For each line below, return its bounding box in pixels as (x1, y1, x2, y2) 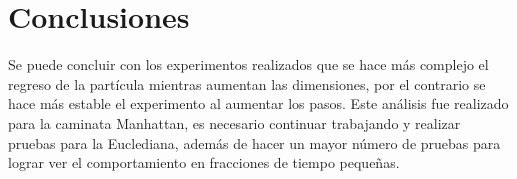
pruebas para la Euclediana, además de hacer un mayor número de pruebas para (8, 132, 501, 153)
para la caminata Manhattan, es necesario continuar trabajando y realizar (8, 112, 461, 133)
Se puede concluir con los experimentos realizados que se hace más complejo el (8, 54, 489, 75)
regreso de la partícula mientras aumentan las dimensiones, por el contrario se (8, 73, 486, 94)
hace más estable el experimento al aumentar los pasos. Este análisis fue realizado (8, 93, 509, 114)
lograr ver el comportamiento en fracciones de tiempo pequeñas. (8, 152, 400, 173)
